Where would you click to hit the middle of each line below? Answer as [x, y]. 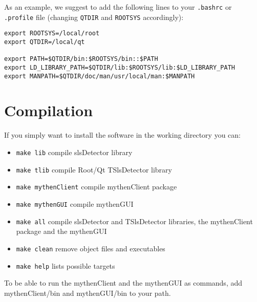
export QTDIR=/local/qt [45, 42]
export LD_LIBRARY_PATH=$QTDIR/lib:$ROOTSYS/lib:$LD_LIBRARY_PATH [120, 67]
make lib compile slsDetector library [74, 152]
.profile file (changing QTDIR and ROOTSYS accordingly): [94, 17]
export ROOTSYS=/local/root [52, 34]
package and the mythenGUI [61, 231]
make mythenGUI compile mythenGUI [75, 203]
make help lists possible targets [66, 265]
